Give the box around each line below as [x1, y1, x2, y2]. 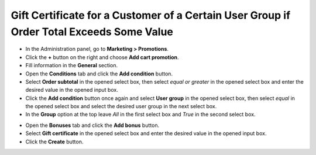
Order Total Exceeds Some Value [11, 25, 174, 38]
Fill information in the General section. [25, 62, 118, 69]
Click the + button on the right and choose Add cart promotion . [25, 53, 179, 61]
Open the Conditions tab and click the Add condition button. [25, 70, 173, 77]
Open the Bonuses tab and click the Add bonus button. [25, 122, 160, 129]
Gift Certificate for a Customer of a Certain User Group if [11, 9, 291, 22]
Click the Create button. [25, 138, 84, 145]
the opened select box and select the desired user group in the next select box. [25, 103, 217, 110]
